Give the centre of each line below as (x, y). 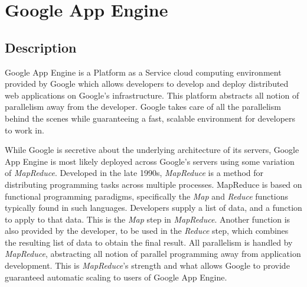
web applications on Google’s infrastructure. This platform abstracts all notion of (152, 95)
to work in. (25, 130)
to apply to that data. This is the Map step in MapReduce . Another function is (148, 219)
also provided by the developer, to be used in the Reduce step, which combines (147, 231)
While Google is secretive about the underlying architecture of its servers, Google (152, 150)
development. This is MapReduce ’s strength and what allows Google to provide (147, 265)
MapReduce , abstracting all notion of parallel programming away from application (153, 254)
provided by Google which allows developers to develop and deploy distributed (147, 84)
